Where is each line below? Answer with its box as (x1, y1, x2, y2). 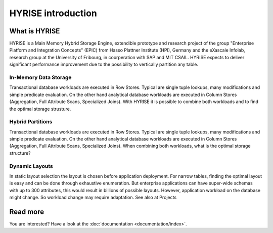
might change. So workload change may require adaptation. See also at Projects (9, 195, 177, 201)
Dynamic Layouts (9, 162, 53, 169)
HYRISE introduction (9, 8, 97, 19)
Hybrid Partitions (9, 118, 53, 125)
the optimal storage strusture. (9, 106, 71, 112)
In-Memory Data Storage (9, 74, 72, 81)
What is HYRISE (9, 27, 60, 35)
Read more (9, 207, 44, 216)
